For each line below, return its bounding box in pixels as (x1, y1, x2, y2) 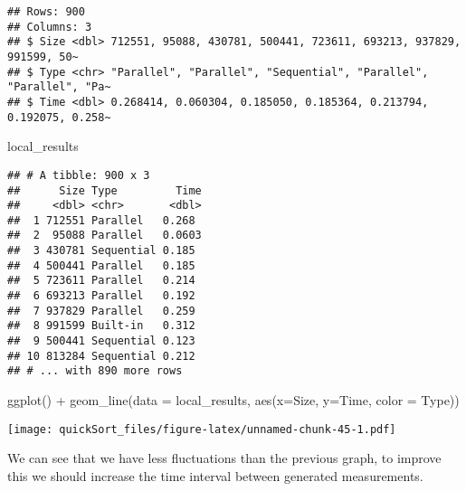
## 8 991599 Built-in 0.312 (7, 319, 195, 333)
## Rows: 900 (7, 5, 85, 18)
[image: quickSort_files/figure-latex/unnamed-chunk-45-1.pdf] (7, 422, 396, 436)
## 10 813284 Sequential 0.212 (7, 349, 195, 363)
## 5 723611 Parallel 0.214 (7, 274, 195, 288)
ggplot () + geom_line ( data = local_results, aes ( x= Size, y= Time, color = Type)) (7, 391, 460, 410)
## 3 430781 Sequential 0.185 (7, 244, 195, 258)
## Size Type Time (7, 184, 202, 197)
